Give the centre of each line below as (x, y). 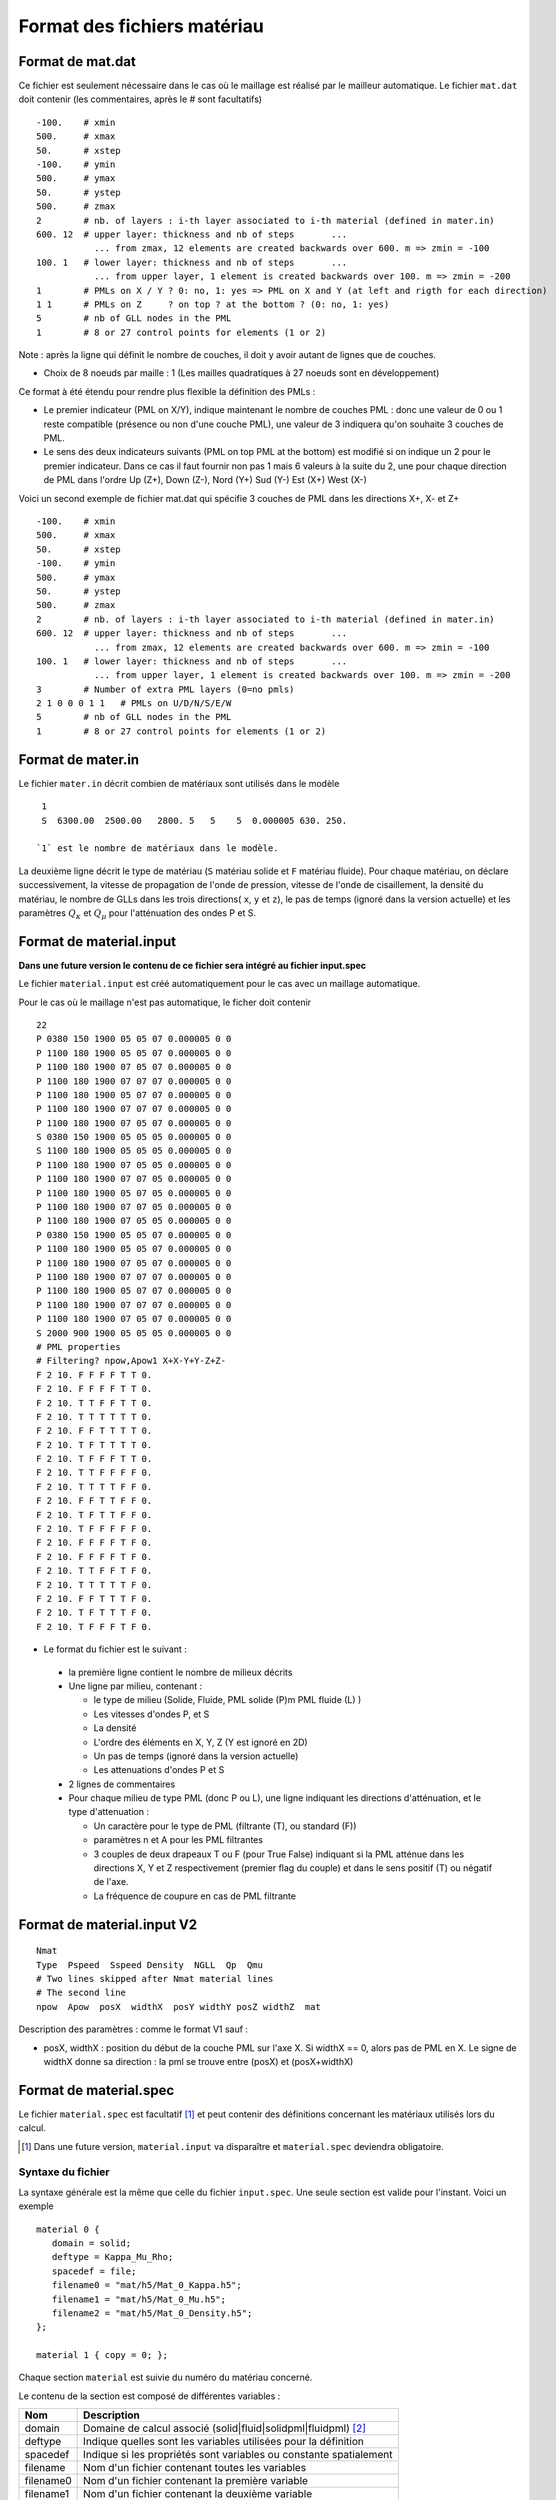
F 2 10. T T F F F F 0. (94, 1473)
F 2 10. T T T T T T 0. (94, 1416)
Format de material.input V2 (108, 1924)
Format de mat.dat (77, 61)
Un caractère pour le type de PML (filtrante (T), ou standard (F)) (225, 1826)
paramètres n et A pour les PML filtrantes (178, 1840)
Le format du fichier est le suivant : (115, 1649)
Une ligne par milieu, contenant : (135, 1686)
